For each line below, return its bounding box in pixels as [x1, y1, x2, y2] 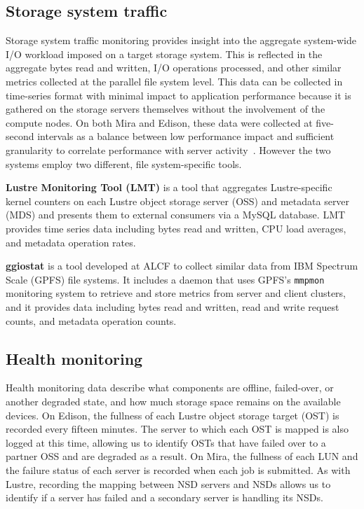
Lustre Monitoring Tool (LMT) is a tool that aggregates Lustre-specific [6, 180, 332, 195]
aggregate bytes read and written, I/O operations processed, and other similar [6, 60, 342, 75]
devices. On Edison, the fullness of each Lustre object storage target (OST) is [6, 407, 339, 422]
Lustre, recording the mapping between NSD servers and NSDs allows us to [6, 476, 331, 491]
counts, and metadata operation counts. [6, 313, 177, 328]
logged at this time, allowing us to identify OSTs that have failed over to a [6, 435, 326, 449]
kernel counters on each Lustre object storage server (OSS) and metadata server [6, 193, 350, 208]
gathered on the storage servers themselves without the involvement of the [6, 102, 325, 116]
